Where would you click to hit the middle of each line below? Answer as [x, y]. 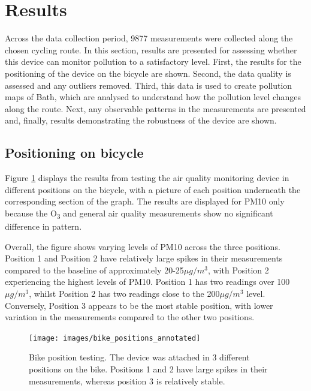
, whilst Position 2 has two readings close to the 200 [124, 293]
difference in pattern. [43, 226]
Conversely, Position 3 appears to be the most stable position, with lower [139, 305]
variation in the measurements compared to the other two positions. [130, 317]
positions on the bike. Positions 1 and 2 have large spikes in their [148, 369]
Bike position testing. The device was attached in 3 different [139, 357]
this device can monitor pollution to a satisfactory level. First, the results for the [153, 61]
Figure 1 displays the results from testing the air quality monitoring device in [147, 178]
